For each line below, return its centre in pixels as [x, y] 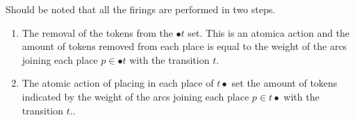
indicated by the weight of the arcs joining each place [135, 96]
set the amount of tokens [284, 83]
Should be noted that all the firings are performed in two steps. [141, 9]
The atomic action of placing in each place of [118, 83]
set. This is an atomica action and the [269, 32]
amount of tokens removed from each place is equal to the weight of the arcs [184, 46]
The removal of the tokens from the [97, 32]
